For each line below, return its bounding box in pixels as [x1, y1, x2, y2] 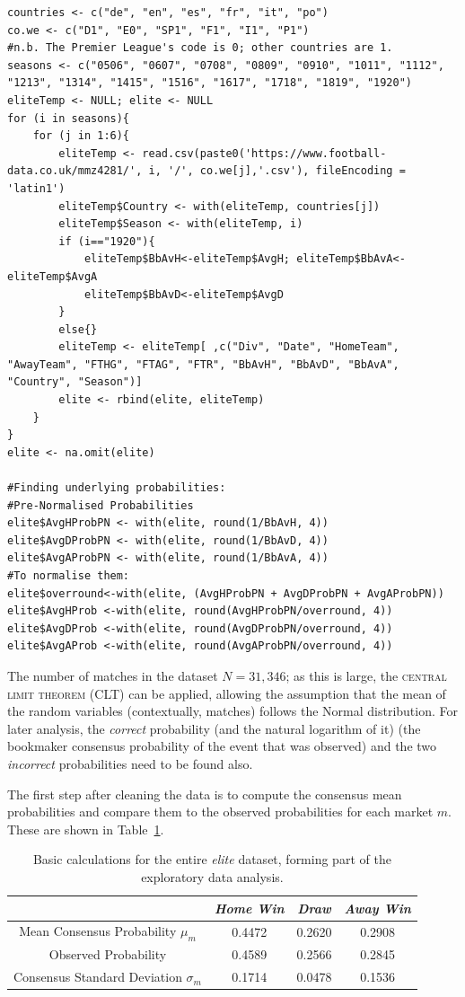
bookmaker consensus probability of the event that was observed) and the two [7, 737, 437, 755]
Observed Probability [48, 945, 167, 964]
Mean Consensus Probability [19, 922, 177, 940]
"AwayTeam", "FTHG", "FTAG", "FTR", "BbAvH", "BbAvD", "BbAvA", [7, 357, 399, 371]
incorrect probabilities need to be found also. [7, 754, 253, 772]
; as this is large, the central [285, 666, 447, 684]
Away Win [344, 898, 411, 917]
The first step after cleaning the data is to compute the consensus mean [7, 784, 402, 803]
